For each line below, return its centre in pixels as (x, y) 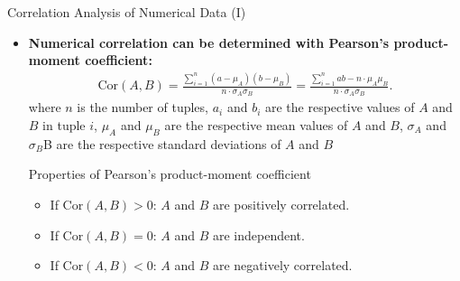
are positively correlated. (281, 204)
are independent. (258, 234)
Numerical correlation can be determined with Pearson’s (209, 42)
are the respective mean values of (256, 124)
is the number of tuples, (143, 107)
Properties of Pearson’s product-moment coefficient (170, 174)
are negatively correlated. (282, 265)
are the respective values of (340, 107)
